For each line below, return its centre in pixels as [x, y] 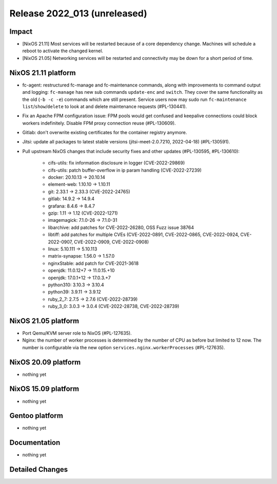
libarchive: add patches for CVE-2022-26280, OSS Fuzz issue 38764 [121, 227]
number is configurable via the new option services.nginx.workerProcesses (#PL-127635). [124, 347]
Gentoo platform [36, 416]
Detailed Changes [39, 469]
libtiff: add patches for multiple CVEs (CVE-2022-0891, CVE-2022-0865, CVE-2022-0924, [144, 235]
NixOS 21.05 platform [44, 321]
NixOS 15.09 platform [44, 389]
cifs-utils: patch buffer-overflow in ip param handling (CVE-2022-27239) [125, 170]
